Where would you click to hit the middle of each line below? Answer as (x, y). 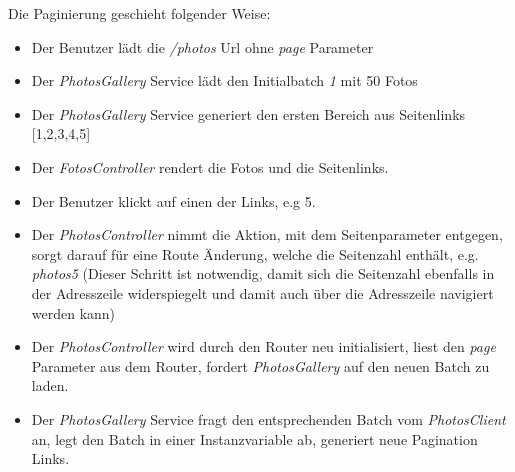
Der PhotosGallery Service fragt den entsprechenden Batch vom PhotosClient (268, 418)
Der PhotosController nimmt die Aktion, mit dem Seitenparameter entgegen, (267, 234)
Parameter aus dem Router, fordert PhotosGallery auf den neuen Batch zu (260, 365)
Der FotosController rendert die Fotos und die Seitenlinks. (210, 166)
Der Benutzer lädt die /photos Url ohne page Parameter (202, 46)
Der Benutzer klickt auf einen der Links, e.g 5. (173, 200)
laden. (50, 385)
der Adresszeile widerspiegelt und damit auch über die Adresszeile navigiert (262, 292)
